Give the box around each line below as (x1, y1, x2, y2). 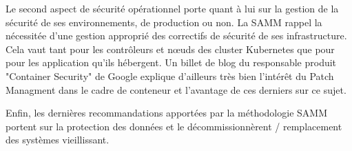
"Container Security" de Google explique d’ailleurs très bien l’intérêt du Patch (6, 68, 334, 83)
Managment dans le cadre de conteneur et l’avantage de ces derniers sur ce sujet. (6, 82, 346, 97)
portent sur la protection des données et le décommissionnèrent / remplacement (6, 119, 342, 133)
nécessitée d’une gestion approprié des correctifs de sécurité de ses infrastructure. (6, 28, 347, 43)
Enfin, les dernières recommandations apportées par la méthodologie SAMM (6, 105, 328, 120)
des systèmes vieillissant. (6, 132, 110, 147)
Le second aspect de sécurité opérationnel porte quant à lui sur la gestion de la (6, 1, 339, 15)
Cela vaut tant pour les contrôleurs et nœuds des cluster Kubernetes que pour (6, 41, 335, 56)
